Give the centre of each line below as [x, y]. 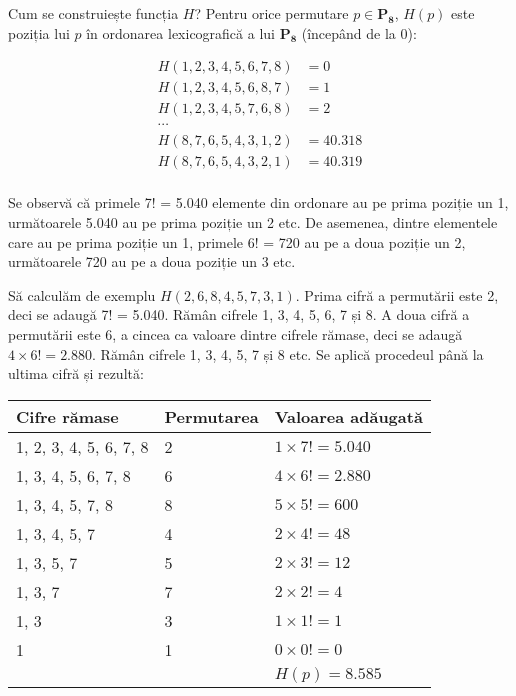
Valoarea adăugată [348, 416]
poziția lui [39, 32]
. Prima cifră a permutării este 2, [397, 294]
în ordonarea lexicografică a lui [180, 32]
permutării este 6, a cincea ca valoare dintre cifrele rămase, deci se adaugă [235, 333]
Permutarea [211, 416]
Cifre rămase [67, 416]
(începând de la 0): [359, 32]
